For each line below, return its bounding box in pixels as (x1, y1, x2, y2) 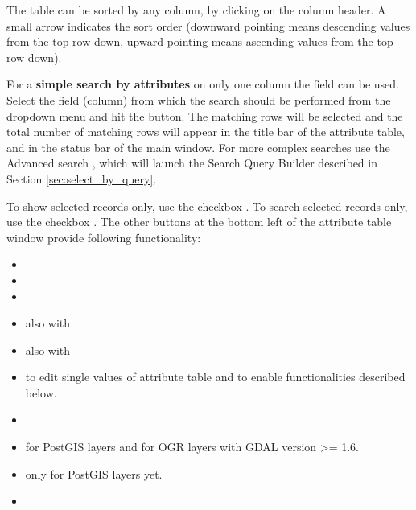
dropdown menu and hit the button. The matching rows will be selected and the (6, 107, 403, 124)
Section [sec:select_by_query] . (6, 170, 157, 187)
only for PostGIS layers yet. (25, 465, 163, 482)
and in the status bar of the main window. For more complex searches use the (6, 138, 390, 155)
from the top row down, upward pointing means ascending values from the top (6, 33, 393, 50)
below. (25, 384, 57, 401)
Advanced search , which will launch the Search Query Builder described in (6, 154, 377, 171)
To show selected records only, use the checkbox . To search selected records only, (6, 197, 408, 214)
